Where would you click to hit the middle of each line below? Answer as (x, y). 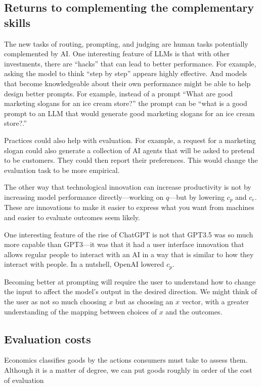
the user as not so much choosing (55, 301)
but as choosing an (144, 301)
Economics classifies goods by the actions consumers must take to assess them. (126, 360)
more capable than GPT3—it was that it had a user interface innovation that (124, 244)
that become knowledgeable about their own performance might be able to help (127, 83)
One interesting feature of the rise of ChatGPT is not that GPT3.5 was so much (129, 234)
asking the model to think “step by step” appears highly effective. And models (126, 73)
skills (17, 22)
